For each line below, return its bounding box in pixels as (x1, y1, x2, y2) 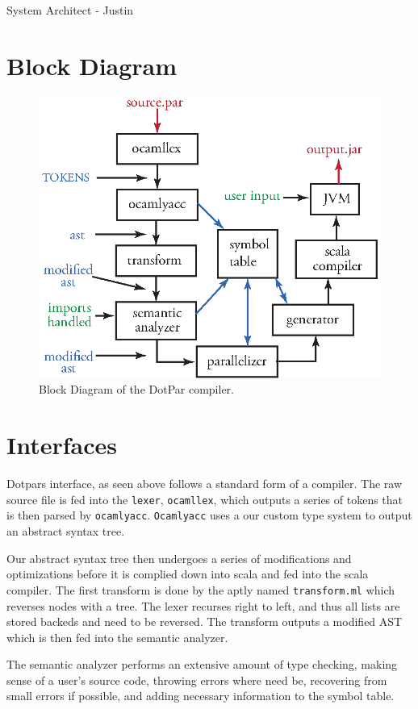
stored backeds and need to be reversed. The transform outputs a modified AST (6, 613, 403, 630)
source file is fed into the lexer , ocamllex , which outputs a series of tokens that (6, 490, 403, 507)
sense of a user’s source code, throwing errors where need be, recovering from (6, 671, 387, 688)
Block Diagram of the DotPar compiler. (39, 381, 235, 398)
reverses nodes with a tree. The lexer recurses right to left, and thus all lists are (6, 597, 400, 614)
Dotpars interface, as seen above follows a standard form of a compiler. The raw (6, 475, 402, 492)
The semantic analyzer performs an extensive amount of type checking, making (6, 656, 398, 673)
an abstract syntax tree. (6, 523, 125, 540)
